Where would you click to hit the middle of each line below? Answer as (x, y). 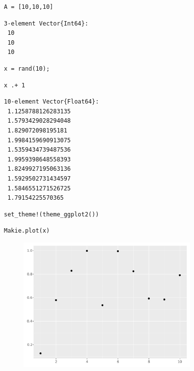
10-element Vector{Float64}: (52, 102)
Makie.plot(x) (27, 231)
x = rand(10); (27, 68)
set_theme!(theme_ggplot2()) (52, 214)
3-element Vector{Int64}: (46, 23)
